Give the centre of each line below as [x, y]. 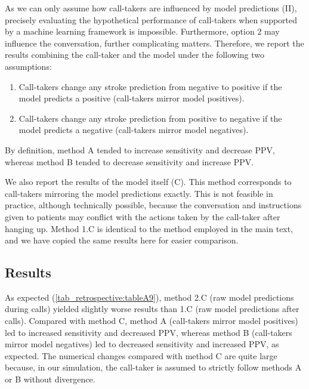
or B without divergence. [50, 379]
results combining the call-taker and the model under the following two [135, 55]
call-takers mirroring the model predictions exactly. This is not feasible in [139, 193]
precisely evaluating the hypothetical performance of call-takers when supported [151, 19]
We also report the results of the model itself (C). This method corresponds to [148, 182]
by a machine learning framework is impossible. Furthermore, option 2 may [142, 31]
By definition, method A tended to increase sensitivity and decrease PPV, [140, 149]
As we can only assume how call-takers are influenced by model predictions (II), [151, 8]
